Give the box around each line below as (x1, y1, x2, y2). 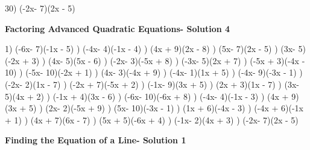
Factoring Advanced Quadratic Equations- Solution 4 (5, 22, 230, 34)
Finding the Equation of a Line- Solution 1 (5, 134, 186, 146)
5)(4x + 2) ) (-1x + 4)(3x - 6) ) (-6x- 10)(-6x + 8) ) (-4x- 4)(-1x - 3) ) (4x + (5, 90, 289, 102)
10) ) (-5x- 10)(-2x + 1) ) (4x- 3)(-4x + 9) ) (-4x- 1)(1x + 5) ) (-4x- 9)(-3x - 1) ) (5, 66, 303, 79)
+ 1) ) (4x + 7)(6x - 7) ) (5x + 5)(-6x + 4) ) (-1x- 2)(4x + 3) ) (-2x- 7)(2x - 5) (5, 113, 299, 126)
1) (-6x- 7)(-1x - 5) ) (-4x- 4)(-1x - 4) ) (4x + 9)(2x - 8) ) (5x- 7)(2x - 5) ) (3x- (5, 42, 296, 55)
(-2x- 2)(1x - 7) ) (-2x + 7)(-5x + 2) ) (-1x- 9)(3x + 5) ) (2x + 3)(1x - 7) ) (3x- (5, 77, 299, 90)
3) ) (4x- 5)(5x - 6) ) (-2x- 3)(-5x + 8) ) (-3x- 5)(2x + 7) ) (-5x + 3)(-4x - (31, 54, 305, 67)
